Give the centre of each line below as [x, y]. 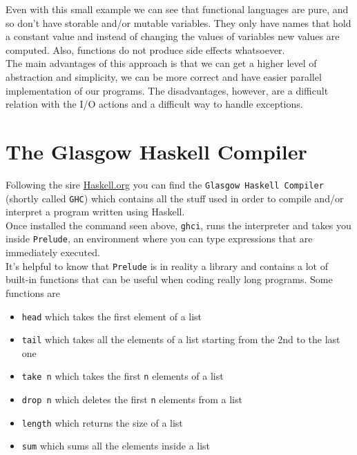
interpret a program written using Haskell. [95, 212]
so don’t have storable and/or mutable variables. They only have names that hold [178, 22]
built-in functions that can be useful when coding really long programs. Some [169, 279]
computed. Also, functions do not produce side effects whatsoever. [145, 49]
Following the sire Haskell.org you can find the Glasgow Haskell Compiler [165, 184]
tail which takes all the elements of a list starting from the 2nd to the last [181, 339]
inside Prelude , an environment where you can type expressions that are [159, 239]
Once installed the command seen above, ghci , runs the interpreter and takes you [178, 225]
